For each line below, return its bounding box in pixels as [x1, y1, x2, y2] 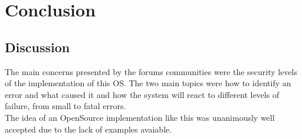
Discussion [5, 38, 70, 56]
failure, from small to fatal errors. [5, 100, 126, 112]
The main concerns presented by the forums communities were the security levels [5, 65, 298, 77]
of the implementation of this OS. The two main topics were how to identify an [5, 77, 291, 89]
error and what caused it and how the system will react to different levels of [5, 88, 280, 100]
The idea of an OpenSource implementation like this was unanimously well [5, 111, 275, 123]
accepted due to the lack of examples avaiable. [5, 123, 172, 135]
